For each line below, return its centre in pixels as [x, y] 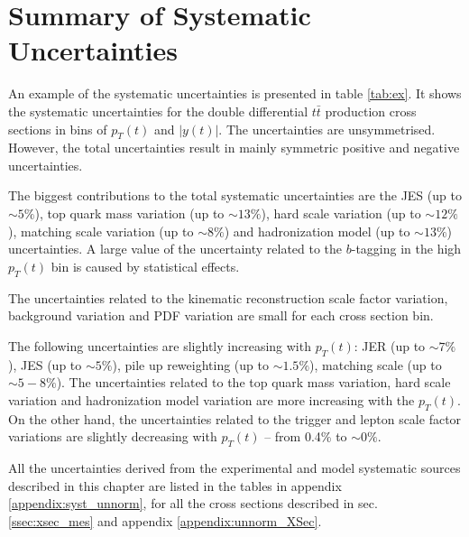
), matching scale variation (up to [101, 231]
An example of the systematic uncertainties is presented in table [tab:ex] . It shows [235, 93]
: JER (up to [390, 345]
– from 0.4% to [306, 436]
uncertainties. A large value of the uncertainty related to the [175, 249]
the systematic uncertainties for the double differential [158, 111]
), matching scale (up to [376, 364]
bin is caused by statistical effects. [145, 266]
